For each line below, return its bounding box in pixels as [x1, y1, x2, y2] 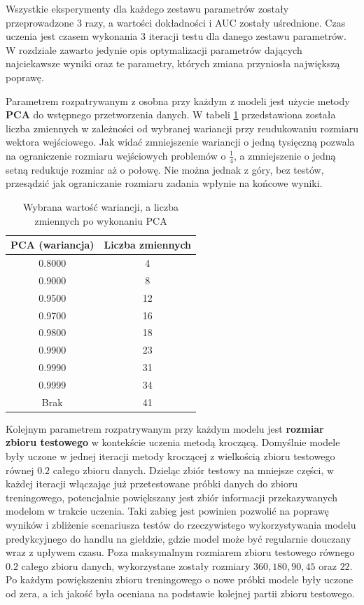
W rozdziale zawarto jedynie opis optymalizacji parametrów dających [6, 42, 302, 57]
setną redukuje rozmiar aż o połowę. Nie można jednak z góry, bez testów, [6, 162, 324, 176]
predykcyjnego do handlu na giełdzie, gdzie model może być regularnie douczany [6, 531, 351, 545]
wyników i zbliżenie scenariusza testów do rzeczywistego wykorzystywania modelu [6, 517, 356, 531]
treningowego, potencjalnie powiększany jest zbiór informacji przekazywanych [6, 489, 337, 504]
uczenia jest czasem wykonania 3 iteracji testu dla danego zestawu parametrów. [6, 29, 346, 43]
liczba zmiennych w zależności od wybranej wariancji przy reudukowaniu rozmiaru [6, 120, 358, 135]
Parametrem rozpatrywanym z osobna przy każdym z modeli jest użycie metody [6, 93, 350, 108]
